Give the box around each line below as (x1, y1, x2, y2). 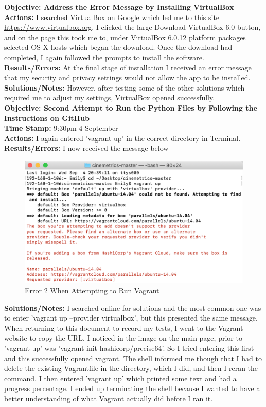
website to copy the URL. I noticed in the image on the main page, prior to (4, 332, 242, 343)
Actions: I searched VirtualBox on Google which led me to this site (4, 11, 220, 22)
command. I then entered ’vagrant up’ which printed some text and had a (4, 373, 237, 383)
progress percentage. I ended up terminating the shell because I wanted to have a (4, 383, 260, 394)
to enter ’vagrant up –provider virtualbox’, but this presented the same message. (4, 312, 258, 323)
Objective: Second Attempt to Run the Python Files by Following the (4, 102, 257, 113)
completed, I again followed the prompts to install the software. (4, 51, 204, 62)
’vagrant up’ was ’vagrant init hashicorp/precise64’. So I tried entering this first (4, 342, 254, 353)
